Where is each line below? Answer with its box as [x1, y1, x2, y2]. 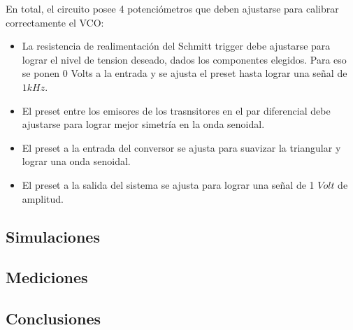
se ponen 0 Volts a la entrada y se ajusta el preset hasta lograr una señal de [22, 66, 347, 80]
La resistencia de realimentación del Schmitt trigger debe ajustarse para [22, 38, 331, 53]
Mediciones [6, 266, 88, 288]
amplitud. [22, 191, 64, 206]
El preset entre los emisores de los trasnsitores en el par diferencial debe [22, 103, 331, 117]
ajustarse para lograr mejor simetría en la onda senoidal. [22, 117, 265, 131]
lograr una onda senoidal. [22, 154, 131, 168]
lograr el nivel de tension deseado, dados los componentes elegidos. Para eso [22, 52, 347, 66]
